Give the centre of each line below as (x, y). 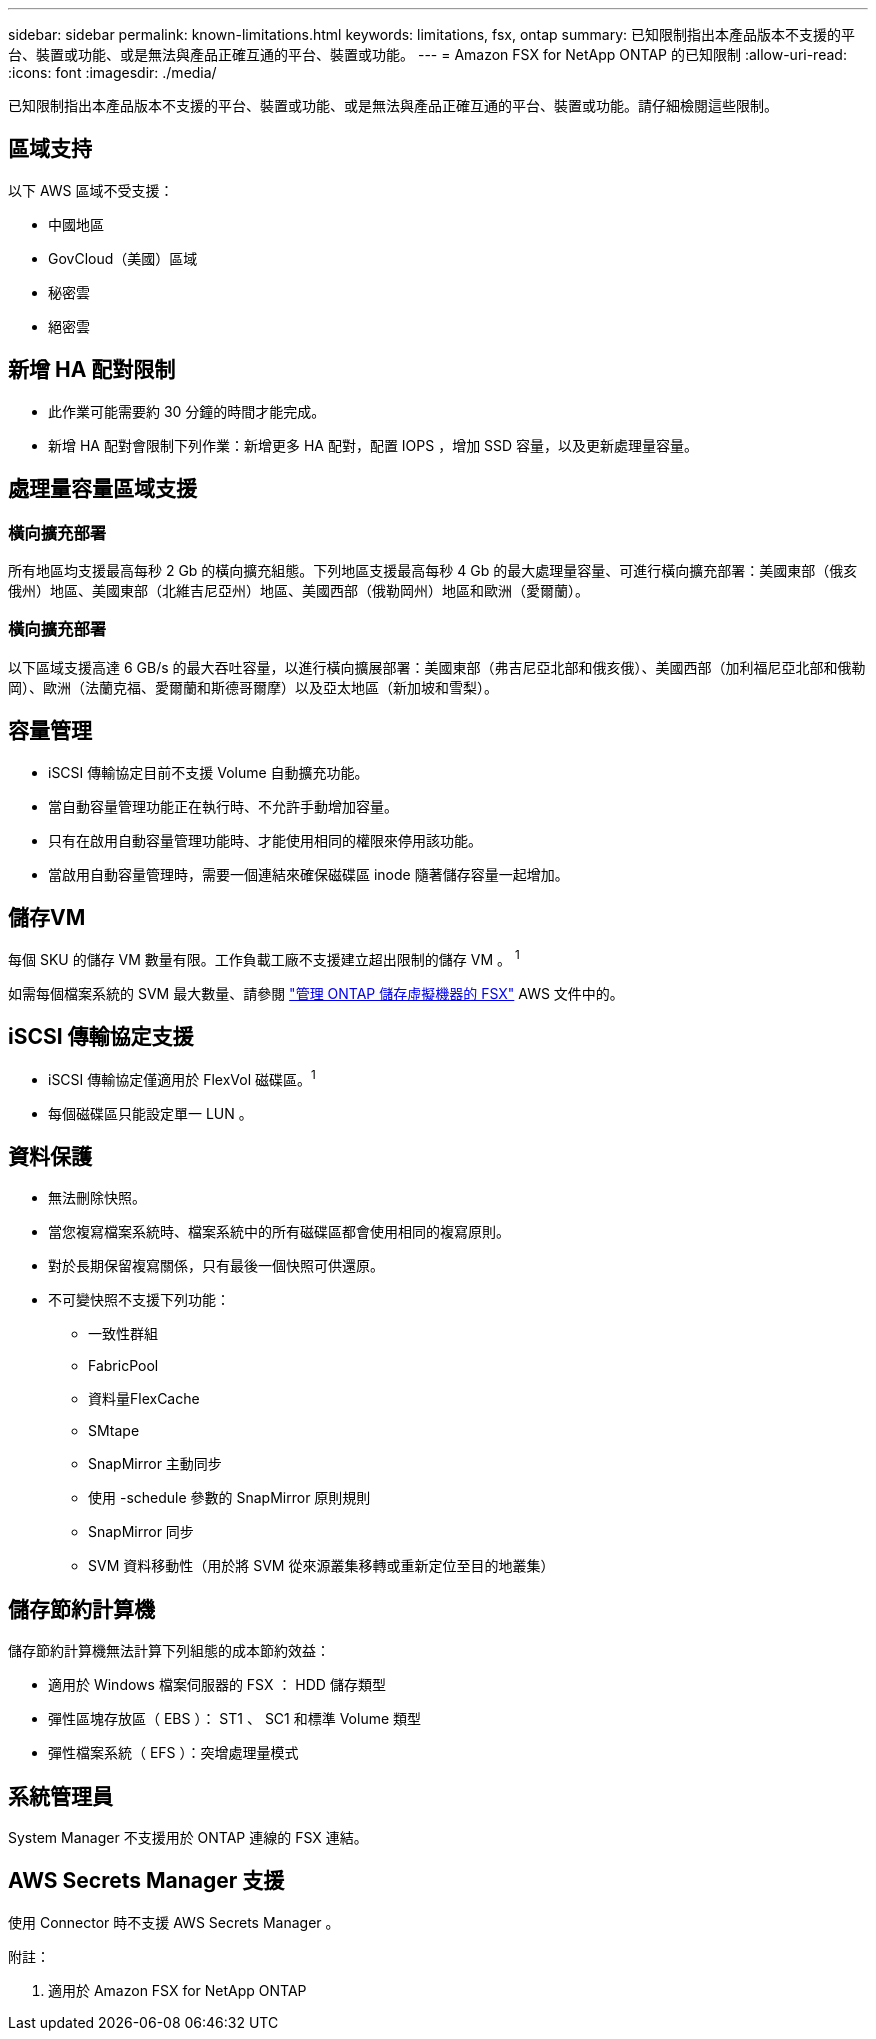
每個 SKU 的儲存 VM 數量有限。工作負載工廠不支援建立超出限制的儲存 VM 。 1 (264, 958)
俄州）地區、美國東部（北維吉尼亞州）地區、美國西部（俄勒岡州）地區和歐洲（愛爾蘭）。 (298, 590)
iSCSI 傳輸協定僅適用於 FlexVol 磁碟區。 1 (182, 1077)
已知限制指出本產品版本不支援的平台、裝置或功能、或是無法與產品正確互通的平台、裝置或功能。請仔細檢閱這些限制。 (393, 105)
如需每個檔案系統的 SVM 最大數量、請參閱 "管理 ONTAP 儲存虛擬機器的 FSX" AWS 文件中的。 (316, 993)
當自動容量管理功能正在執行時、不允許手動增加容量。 (223, 806)
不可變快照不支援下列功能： (139, 1300)
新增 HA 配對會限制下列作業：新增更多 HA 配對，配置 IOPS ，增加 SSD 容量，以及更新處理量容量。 (373, 445)
